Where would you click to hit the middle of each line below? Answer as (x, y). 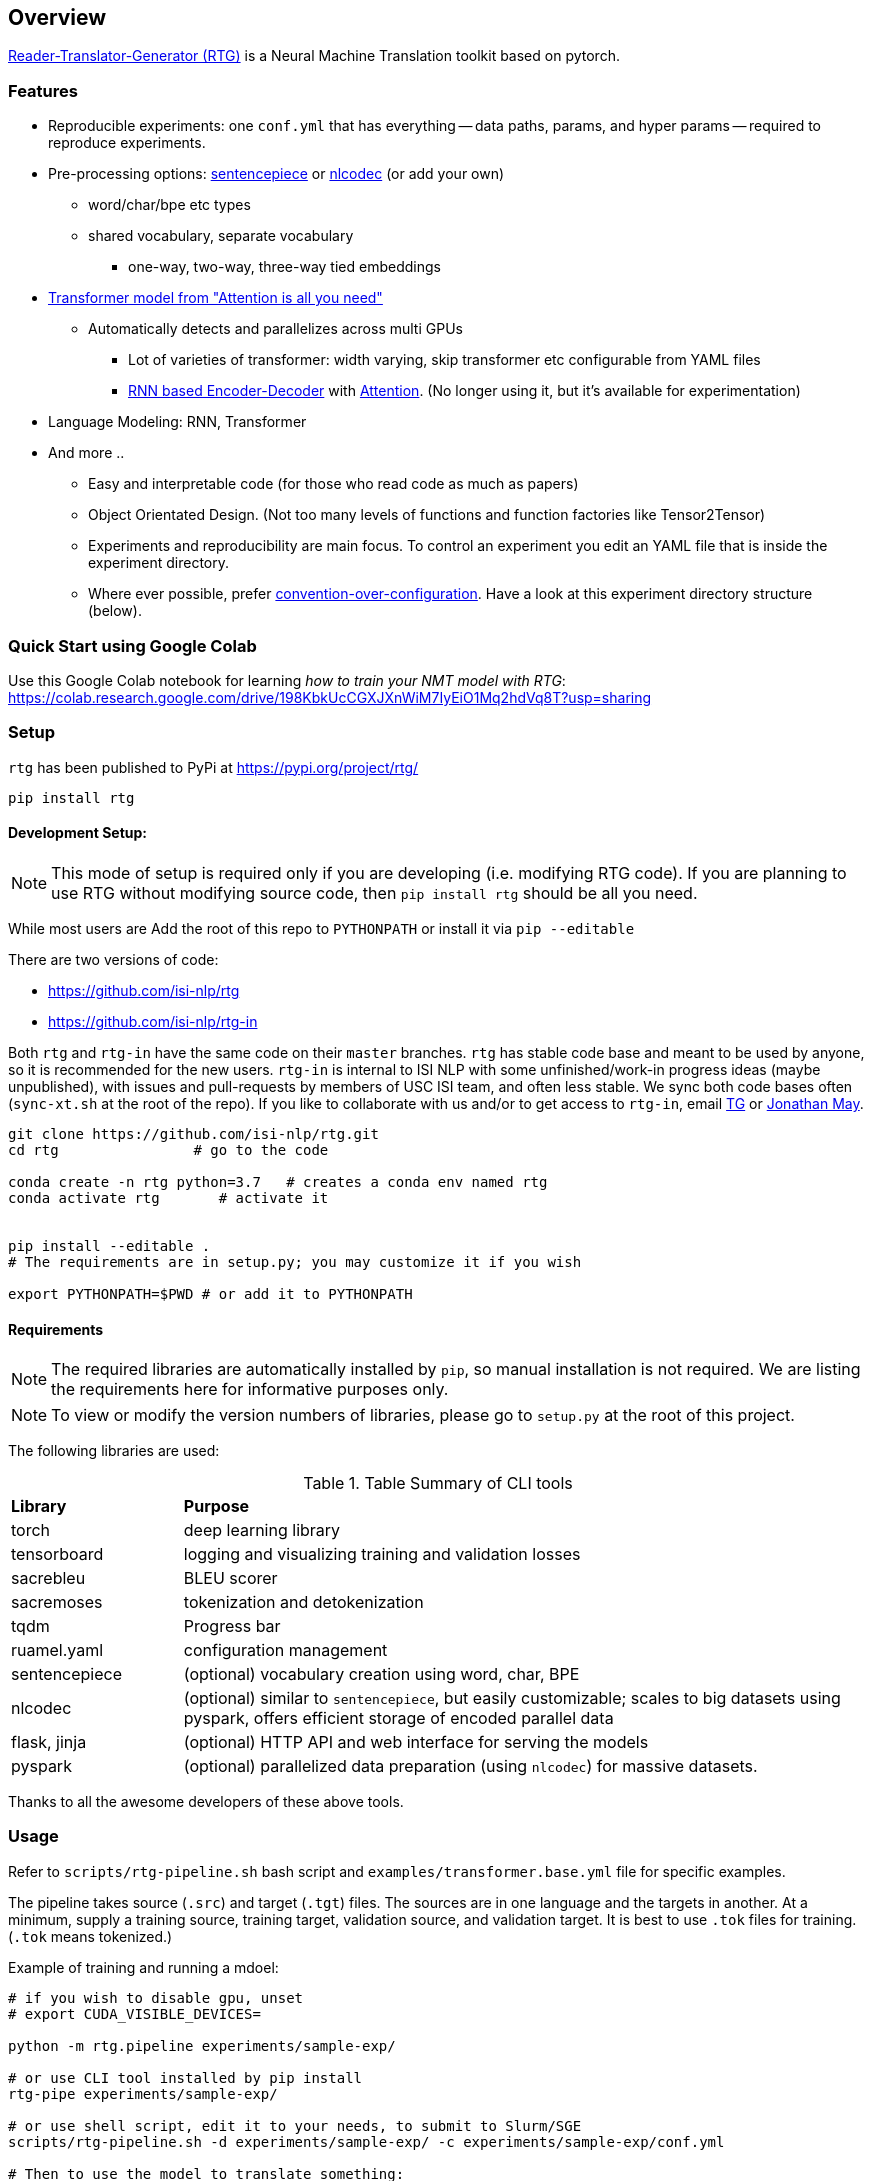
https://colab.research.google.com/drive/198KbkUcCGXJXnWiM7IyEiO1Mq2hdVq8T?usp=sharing (330, 697)
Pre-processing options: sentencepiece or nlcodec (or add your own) (276, 174)
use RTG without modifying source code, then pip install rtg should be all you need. (374, 892)
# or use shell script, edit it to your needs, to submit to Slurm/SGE (295, 2125)
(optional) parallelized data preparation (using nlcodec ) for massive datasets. (470, 1766)
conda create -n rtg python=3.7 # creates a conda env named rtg (278, 1181)
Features (43, 90)
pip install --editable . (109, 1245)
